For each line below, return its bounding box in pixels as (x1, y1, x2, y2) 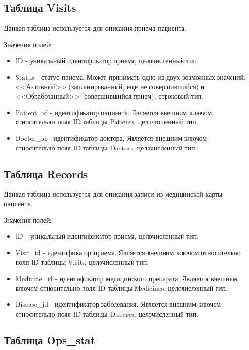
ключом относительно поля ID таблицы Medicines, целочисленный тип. (15, 283, 228, 293)
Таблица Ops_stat (4, 332, 95, 347)
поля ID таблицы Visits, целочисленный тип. (15, 257, 149, 267)
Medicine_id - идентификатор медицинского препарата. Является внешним (15, 273, 237, 283)
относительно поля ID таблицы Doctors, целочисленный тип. (15, 142, 197, 152)
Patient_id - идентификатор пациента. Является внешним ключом (15, 107, 212, 117)
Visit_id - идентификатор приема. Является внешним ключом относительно (15, 247, 241, 257)
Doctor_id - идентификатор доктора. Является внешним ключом (15, 133, 207, 143)
